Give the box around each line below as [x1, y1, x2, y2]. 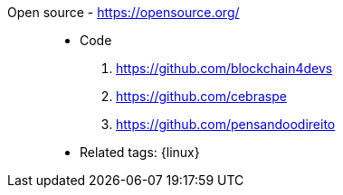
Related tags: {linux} [80, 144, 200, 160]
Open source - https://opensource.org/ [7, 5, 240, 20]
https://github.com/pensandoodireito [116, 116, 336, 132]
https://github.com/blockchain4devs [116, 60, 333, 76]
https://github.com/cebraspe [116, 88, 287, 104]
